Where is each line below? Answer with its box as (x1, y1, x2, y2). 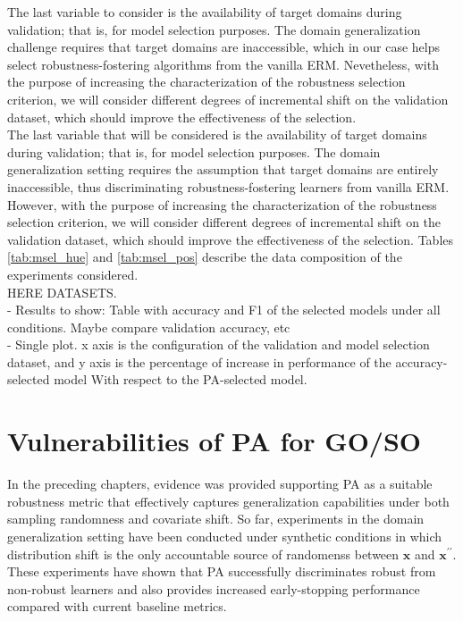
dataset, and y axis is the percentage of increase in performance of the (7, 352, 391, 371)
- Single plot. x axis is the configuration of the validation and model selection (7, 335, 430, 354)
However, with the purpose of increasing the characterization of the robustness (7, 195, 437, 214)
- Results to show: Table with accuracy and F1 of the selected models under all (7, 300, 441, 319)
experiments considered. (7, 264, 139, 283)
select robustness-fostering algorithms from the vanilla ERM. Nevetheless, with (7, 55, 439, 73)
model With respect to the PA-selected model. (54, 370, 307, 389)
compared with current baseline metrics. (7, 597, 227, 616)
